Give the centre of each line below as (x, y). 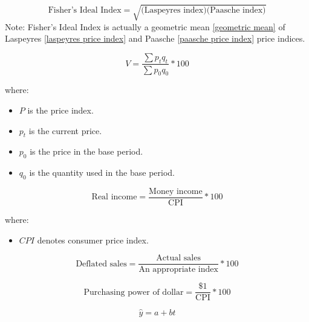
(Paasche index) (236, 11)
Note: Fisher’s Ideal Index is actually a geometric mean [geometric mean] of (145, 26)
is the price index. (60, 110)
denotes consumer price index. (93, 240)
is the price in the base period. (86, 151)
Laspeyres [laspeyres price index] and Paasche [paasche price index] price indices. (155, 38)
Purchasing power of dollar (134, 292)
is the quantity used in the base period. (102, 172)
